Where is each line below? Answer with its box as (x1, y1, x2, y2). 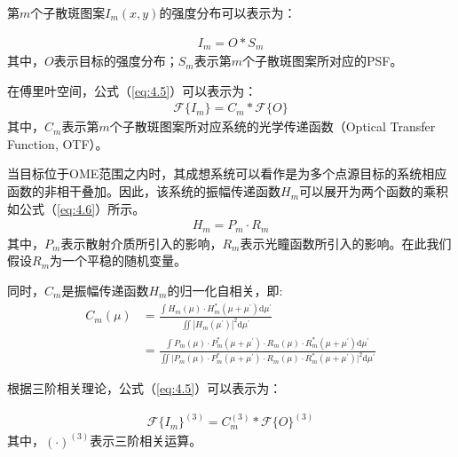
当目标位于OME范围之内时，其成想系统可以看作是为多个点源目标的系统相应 (7, 164, 447, 183)
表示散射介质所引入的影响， (60, 233, 223, 252)
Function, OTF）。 (7, 134, 108, 153)
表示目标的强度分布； (53, 51, 178, 70)
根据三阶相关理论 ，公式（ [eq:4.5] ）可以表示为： (7, 379, 282, 398)
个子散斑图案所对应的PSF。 (241, 51, 403, 70)
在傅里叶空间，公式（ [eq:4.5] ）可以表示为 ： (7, 81, 257, 99)
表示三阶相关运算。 (90, 431, 202, 450)
